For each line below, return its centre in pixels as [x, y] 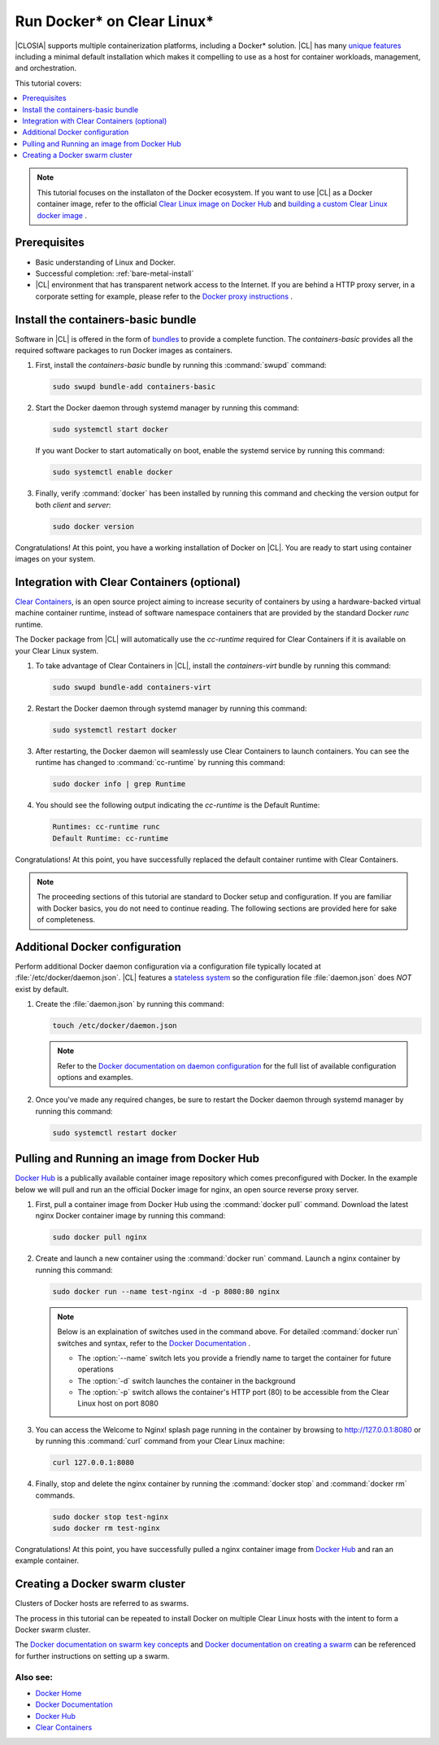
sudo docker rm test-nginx [106, 1528]
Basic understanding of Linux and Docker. [106, 262]
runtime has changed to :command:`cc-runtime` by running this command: [160, 763]
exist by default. [42, 989]
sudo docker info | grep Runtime [119, 784]
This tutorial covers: [48, 83]
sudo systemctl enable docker [113, 472]
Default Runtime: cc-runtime [111, 838]
